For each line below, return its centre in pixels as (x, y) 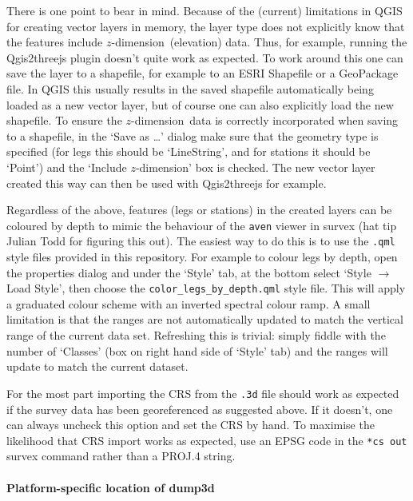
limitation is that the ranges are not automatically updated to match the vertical (205, 319)
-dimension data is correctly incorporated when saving (265, 120)
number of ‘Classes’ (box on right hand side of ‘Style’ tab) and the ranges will (197, 350)
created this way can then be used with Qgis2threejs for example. (167, 183)
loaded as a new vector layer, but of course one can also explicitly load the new (200, 104)
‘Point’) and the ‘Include (67, 167)
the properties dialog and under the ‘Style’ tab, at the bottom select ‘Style (189, 272)
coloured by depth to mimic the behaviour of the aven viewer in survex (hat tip (202, 225)
